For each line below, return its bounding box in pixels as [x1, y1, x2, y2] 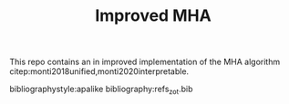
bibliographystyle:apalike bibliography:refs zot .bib [9, 83, 193, 96]
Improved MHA [95, 5, 212, 26]
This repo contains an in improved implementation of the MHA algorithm [9, 56, 281, 68]
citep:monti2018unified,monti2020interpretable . [9, 66, 190, 77]
